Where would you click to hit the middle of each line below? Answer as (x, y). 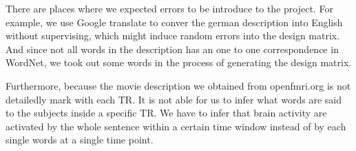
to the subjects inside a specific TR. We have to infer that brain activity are (166, 113)
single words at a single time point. (80, 140)
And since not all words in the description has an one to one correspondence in (172, 49)
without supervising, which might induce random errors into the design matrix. (173, 36)
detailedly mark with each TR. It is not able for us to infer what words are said (174, 99)
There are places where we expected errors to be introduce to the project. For (169, 8)
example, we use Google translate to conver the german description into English (174, 22)
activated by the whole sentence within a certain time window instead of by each (176, 126)
